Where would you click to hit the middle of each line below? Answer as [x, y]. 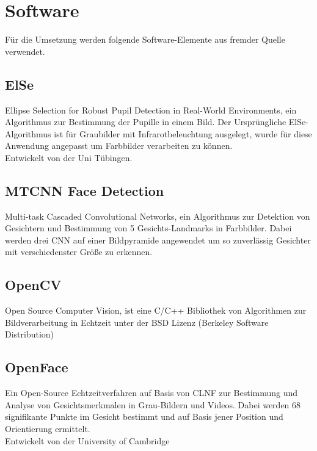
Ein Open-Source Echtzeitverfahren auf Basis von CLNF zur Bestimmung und [151, 393]
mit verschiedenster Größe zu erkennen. [79, 252]
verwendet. [25, 51]
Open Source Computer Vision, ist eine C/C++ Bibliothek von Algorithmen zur [156, 310]
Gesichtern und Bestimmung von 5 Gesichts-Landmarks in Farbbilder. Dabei [148, 228]
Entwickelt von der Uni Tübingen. [69, 157]
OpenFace [37, 367]
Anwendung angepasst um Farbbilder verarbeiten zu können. [119, 146]
